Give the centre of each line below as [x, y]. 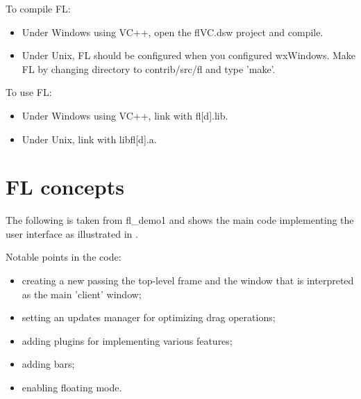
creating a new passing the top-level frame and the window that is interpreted [188, 280]
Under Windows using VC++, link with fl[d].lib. [125, 115]
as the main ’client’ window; [82, 294]
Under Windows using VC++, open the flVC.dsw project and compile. [173, 32]
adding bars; [48, 364]
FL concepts [65, 187]
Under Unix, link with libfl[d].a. [89, 139]
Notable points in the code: [64, 257]
